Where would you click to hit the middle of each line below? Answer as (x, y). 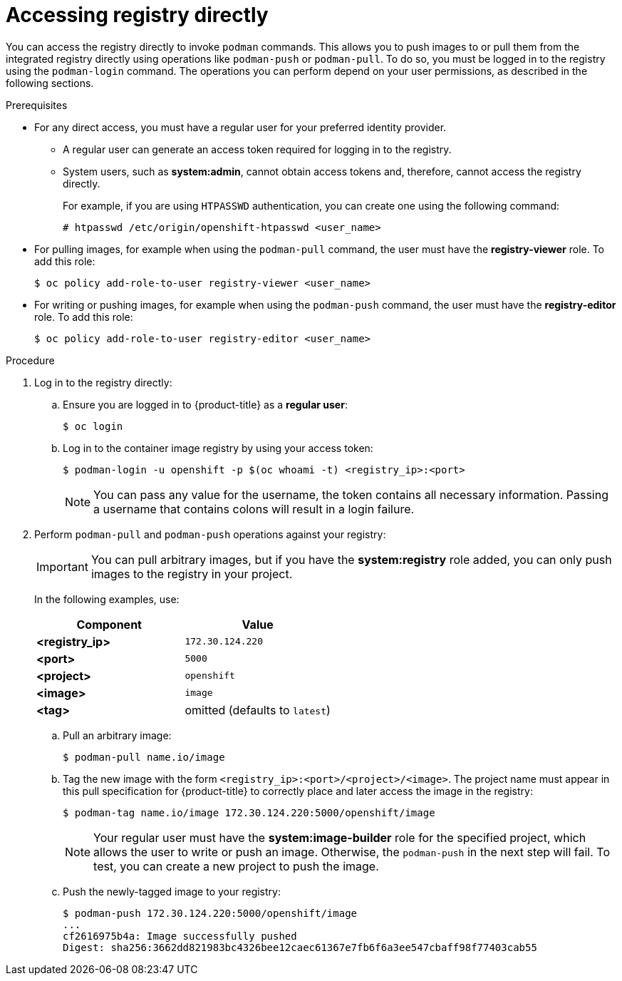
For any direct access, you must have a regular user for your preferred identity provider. (240, 127)
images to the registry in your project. (192, 574)
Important (62, 566)
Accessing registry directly (137, 15)
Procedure (30, 360)
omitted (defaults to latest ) (258, 710)
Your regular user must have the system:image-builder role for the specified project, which (340, 837)
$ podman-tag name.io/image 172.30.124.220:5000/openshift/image (249, 812)
